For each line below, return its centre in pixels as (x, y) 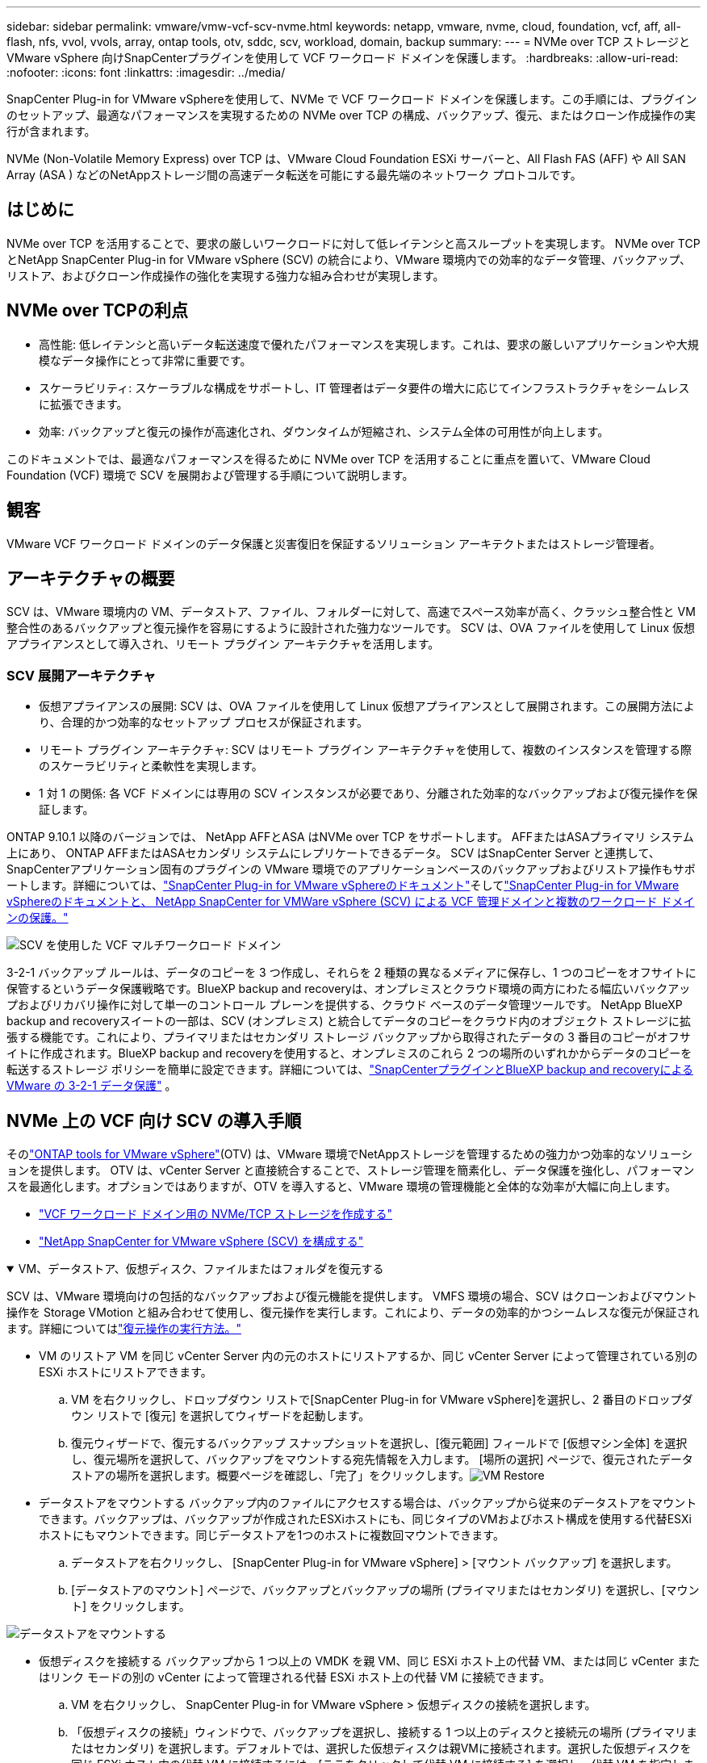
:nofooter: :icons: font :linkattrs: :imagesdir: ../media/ (146, 72)
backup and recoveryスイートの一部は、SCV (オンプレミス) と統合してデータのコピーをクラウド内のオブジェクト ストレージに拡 (349, 1021)
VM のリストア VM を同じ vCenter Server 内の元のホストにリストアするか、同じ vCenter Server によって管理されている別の (368, 1355)
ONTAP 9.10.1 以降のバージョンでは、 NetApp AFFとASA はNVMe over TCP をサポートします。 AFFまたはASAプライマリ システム (350, 837)
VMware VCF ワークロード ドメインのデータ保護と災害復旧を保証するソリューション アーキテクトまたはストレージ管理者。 (334, 543)
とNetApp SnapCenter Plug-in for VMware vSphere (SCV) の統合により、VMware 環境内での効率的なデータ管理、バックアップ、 (349, 259)
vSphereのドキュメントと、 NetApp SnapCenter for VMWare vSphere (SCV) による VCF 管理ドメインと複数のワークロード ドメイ (351, 902)
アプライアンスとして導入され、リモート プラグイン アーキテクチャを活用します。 (223, 644)
